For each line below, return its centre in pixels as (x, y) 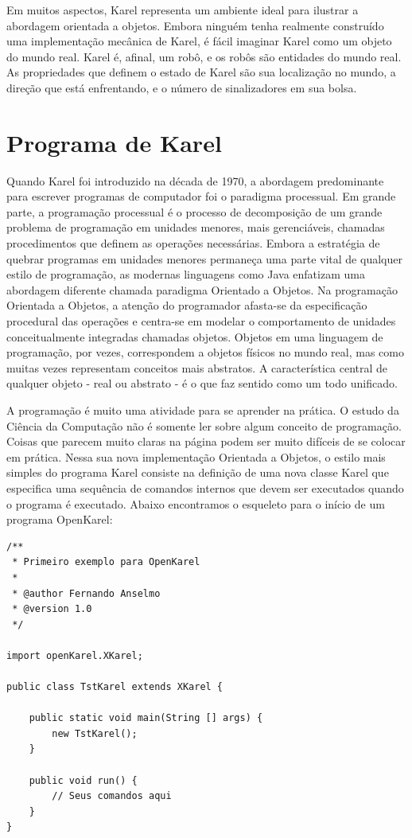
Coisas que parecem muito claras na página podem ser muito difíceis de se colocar (206, 441)
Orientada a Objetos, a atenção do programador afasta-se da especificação (187, 305)
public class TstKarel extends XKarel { (115, 687)
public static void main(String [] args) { (146, 718)
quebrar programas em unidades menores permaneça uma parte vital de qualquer (204, 258)
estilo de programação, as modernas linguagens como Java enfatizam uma (186, 274)
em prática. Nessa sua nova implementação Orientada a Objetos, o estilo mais (196, 456)
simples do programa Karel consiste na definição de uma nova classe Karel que (198, 472)
